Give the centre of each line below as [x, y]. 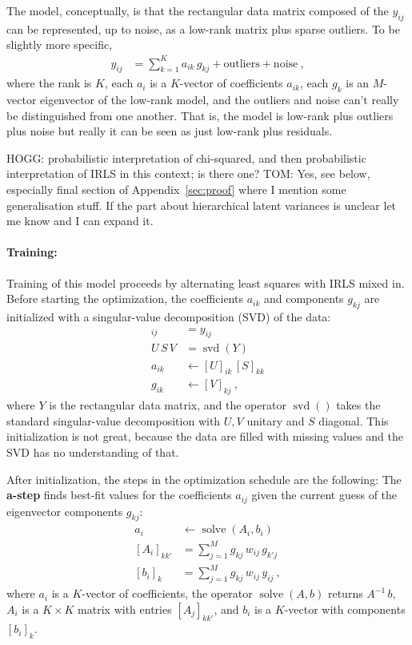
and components [304, 298]
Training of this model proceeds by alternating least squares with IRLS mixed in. [206, 282]
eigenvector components [65, 511]
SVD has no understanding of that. [93, 451]
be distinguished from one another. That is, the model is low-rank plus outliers [200, 115]
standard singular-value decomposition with [114, 420]
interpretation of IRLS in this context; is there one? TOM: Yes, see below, [188, 173]
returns [345, 593]
